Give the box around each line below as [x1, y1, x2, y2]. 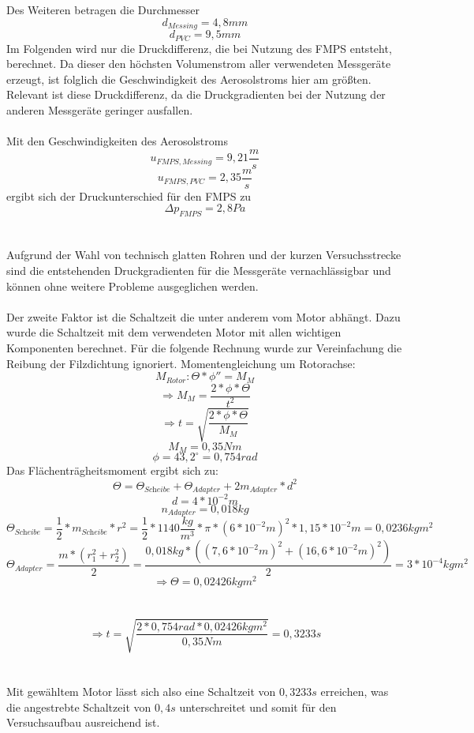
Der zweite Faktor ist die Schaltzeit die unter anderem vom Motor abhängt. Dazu [6, 308, 401, 325]
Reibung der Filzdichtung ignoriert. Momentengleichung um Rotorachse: [6, 355, 356, 371]
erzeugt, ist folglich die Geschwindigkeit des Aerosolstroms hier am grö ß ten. [6, 70, 371, 87]
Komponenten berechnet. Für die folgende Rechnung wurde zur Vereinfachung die [6, 339, 402, 355]
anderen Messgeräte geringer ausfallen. [6, 101, 193, 118]
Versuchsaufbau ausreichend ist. [6, 714, 160, 731]
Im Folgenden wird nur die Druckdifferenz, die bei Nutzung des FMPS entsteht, [6, 39, 392, 56]
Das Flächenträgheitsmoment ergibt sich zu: [6, 462, 219, 479]
